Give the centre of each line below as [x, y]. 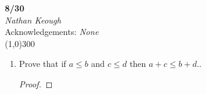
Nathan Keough [33, 20]
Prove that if [42, 64]
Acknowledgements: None [52, 32]
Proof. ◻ [36, 83]
